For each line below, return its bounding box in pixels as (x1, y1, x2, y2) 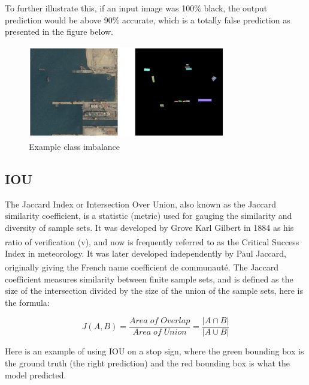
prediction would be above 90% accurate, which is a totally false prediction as (5, 13, 290, 26)
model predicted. (5, 368, 66, 381)
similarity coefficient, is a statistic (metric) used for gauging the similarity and (5, 209, 292, 222)
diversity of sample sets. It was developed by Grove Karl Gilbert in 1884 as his (5, 221, 294, 233)
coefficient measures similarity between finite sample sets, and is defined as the (5, 272, 293, 285)
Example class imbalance (29, 140, 120, 152)
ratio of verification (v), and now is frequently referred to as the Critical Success (5, 235, 299, 248)
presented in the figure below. (5, 25, 113, 38)
